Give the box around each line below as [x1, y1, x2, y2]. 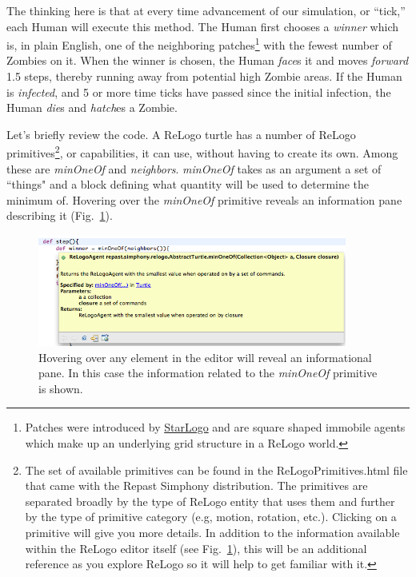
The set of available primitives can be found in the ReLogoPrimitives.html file [25, 461, 408, 478]
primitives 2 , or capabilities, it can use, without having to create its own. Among [6, 142, 398, 161]
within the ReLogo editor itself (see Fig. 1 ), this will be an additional [25, 539, 367, 556]
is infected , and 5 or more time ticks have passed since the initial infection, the [6, 83, 391, 100]
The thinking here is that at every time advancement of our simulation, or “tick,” [6, 2, 406, 18]
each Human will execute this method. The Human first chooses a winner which [6, 18, 398, 34]
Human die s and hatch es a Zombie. [6, 99, 178, 116]
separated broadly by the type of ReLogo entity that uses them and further [25, 492, 395, 509]
